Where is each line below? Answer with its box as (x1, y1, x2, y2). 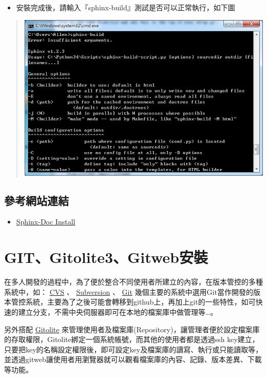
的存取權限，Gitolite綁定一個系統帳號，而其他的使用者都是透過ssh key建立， (4, 334, 259, 345)
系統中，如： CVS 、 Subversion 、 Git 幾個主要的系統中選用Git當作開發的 (4, 286, 253, 297)
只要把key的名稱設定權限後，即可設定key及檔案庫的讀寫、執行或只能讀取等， (4, 344, 263, 354)
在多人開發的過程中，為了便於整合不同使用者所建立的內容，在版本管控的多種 (4, 276, 263, 287)
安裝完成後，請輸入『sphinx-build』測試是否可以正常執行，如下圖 (16, 2, 235, 12)
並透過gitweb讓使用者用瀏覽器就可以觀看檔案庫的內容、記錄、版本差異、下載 (4, 354, 262, 365)
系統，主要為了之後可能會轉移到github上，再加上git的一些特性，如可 (25, 296, 256, 307)
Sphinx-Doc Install (16, 216, 75, 227)
